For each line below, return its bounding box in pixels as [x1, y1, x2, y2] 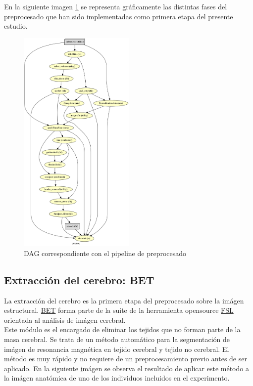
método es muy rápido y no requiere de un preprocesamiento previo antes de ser [4, 353, 247, 364]
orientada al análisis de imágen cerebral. [4, 314, 126, 325]
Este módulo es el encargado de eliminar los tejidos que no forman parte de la [4, 324, 241, 335]
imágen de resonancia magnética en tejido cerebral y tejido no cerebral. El [4, 343, 229, 354]
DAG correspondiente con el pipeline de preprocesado [24, 248, 187, 258]
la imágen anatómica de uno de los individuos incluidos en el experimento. [4, 373, 230, 383]
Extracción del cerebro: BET [4, 272, 154, 287]
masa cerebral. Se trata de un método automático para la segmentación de [4, 334, 230, 344]
